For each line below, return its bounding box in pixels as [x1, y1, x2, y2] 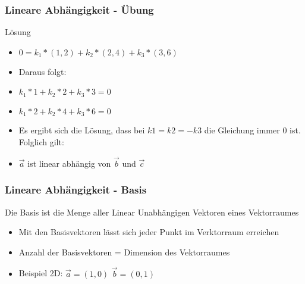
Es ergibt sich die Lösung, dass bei [18, 124, 145, 136]
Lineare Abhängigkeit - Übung [5, 2, 154, 17]
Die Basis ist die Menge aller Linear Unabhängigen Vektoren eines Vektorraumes [5, 205, 299, 218]
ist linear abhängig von [27, 157, 111, 169]
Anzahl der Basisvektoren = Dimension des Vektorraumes [18, 245, 230, 258]
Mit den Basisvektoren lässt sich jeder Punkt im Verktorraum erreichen [18, 226, 279, 238]
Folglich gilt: [18, 135, 64, 148]
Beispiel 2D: [18, 267, 63, 279]
